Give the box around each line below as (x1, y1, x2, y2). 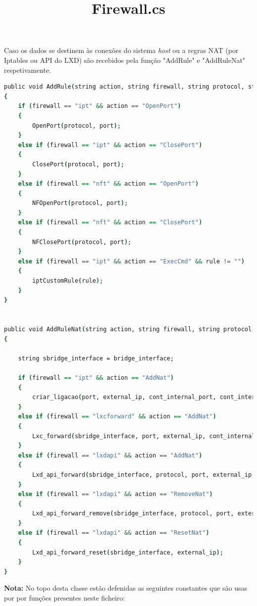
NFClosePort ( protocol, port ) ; (32, 238, 131, 246)
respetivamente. (4, 64, 51, 75)
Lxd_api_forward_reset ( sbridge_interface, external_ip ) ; (32, 549, 223, 556)
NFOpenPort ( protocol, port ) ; (32, 200, 128, 207)
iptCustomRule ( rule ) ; (32, 277, 103, 285)
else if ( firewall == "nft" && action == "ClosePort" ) (18, 219, 203, 226)
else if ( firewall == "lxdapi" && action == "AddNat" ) (18, 452, 203, 459)
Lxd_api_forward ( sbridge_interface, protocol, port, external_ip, (32, 471, 256, 478)
